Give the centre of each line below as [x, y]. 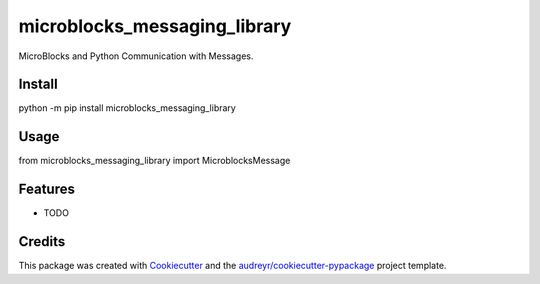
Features [46, 189]
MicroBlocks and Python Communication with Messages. [136, 56]
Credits [42, 241]
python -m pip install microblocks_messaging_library [127, 108]
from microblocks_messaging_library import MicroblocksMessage [154, 161]
